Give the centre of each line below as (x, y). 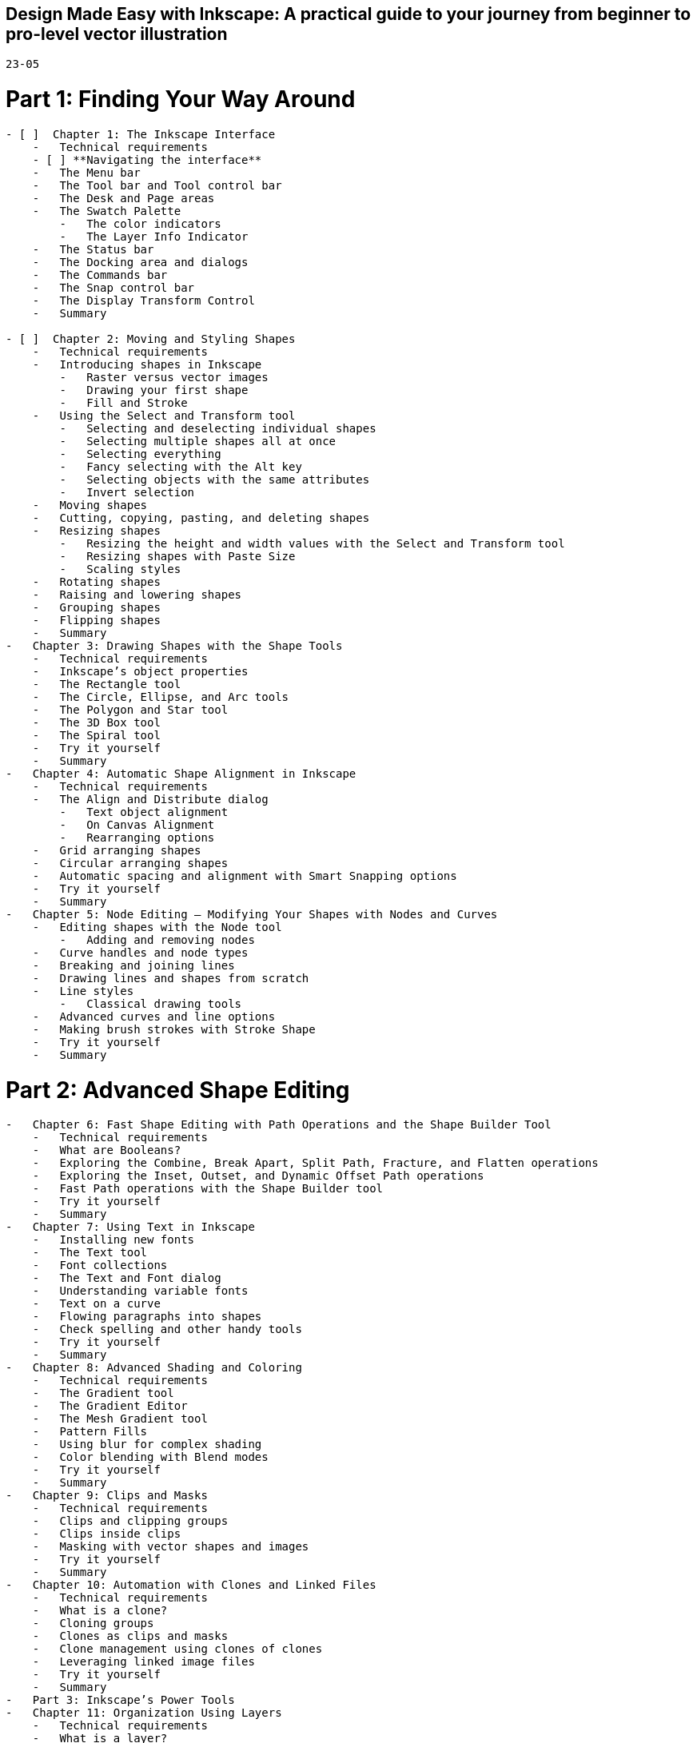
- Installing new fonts (114, 1240)
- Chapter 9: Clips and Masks (107, 1496)
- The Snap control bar (114, 287)
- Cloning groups (93, 1624)
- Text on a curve (96, 1304)
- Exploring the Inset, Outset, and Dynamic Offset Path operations (258, 1176)
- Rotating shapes (96, 581)
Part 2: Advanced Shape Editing (178, 1090)
